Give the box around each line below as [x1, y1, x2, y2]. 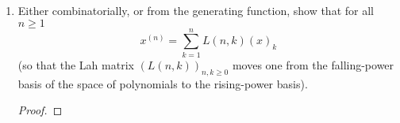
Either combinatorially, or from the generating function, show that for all [17, 2, 374, 18]
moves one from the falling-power [232, 56, 394, 73]
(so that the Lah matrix [17, 56, 134, 73]
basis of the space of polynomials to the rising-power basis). [17, 75, 308, 91]
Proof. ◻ [17, 102, 63, 118]
